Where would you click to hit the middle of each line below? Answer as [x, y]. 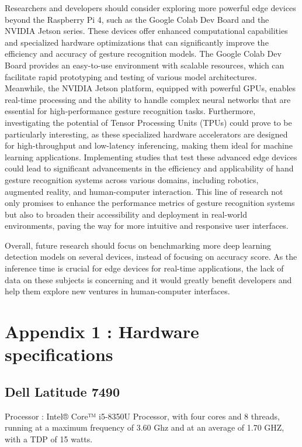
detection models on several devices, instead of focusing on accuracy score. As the [151, 257]
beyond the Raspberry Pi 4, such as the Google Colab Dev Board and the [137, 19]
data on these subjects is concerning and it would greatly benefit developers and [148, 279]
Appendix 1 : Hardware [102, 331]
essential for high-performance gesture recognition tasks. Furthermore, [130, 111]
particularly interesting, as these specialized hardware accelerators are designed [146, 134]
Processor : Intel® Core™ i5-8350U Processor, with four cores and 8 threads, [142, 416]
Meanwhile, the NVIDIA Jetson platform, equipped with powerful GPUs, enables [150, 88]
